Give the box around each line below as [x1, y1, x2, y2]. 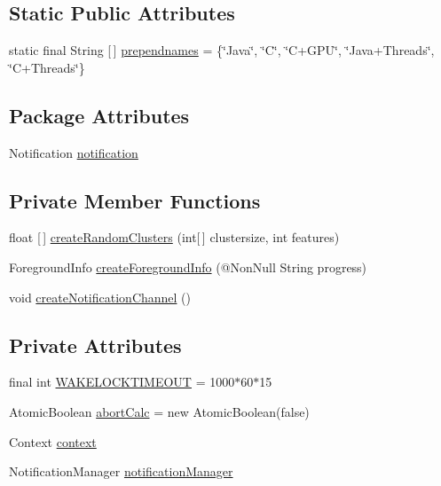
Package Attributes [9, 101, 190, 129]
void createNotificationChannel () [9, 287, 192, 306]
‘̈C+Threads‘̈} [9, 58, 85, 76]
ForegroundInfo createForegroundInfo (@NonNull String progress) [9, 257, 367, 276]
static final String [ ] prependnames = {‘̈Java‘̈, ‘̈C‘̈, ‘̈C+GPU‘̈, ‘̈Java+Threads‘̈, [9, 41, 435, 59]
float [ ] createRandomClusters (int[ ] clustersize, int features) [9, 228, 340, 247]
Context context [9, 432, 97, 451]
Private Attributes [9, 331, 182, 358]
